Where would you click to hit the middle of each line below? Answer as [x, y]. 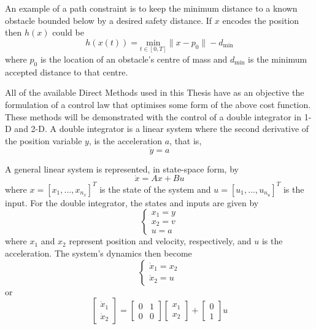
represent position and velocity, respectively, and [160, 241]
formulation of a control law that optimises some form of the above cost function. [158, 104]
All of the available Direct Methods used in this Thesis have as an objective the [155, 92]
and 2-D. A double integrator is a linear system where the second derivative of [162, 129]
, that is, [186, 140]
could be [68, 32]
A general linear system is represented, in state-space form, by [122, 168]
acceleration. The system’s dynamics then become [98, 253]
